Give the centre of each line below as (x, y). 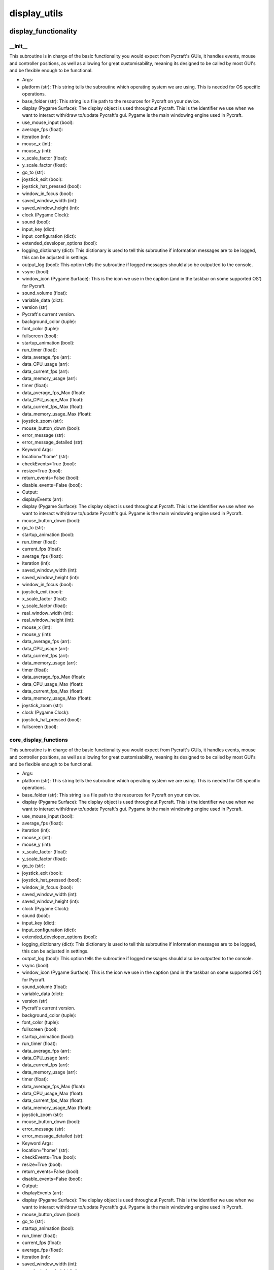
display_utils (36, 13)
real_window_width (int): (47, 613)
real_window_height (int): (48, 620)
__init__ (19, 46)
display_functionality (43, 31)
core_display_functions (39, 740)
